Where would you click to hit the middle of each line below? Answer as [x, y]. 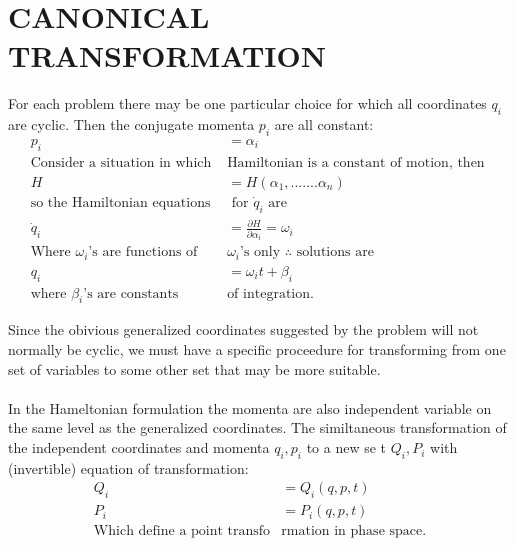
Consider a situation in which [121, 162]
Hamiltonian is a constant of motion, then [356, 162]
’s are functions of [143, 252]
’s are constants [131, 293]
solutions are [335, 252]
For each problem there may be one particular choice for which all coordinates [247, 103]
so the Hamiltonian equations [120, 203]
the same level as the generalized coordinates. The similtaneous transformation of [257, 427]
